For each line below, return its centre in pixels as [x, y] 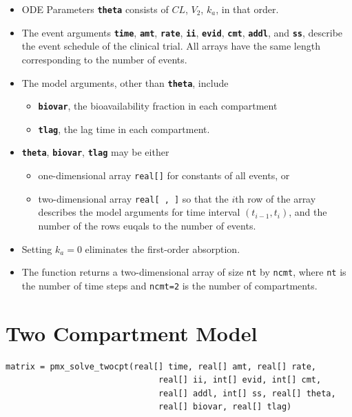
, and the [308, 212]
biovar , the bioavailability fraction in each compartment [158, 106]
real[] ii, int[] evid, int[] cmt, [240, 380]
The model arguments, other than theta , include [125, 82]
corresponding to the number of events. [104, 59]
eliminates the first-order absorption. [163, 248]
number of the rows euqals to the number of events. [147, 226]
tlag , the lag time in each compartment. [124, 129]
